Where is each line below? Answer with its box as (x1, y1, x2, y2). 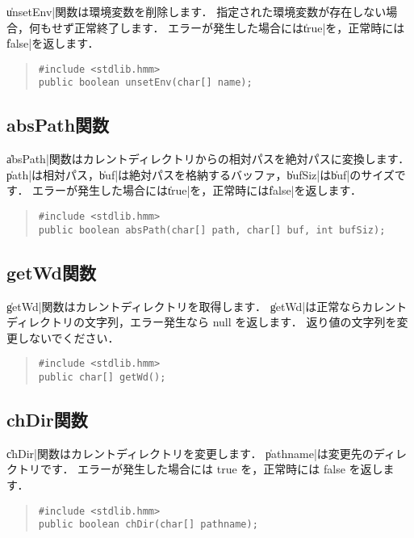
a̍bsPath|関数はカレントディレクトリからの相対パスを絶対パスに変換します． (6, 150, 410, 167)
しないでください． (17, 329, 119, 346)
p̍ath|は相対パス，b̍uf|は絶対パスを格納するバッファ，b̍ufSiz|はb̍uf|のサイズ (6, 166, 395, 183)
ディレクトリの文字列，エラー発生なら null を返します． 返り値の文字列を (6, 313, 397, 330)
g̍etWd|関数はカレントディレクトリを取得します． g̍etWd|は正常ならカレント (6, 297, 408, 314)
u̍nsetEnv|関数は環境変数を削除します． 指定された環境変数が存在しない (6, 3, 387, 19)
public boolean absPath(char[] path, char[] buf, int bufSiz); (38, 224, 386, 236)
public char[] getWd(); (38, 372, 166, 384)
